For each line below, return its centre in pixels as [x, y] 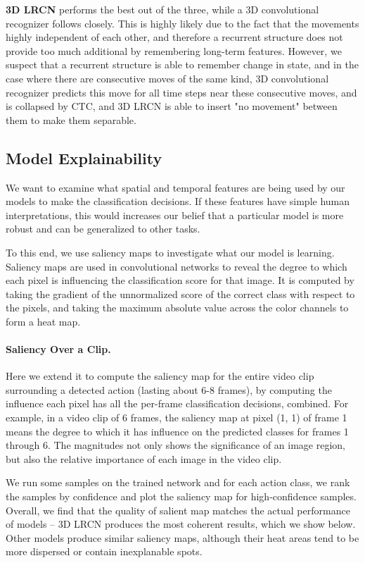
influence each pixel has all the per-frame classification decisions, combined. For [177, 403]
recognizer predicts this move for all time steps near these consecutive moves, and [181, 92]
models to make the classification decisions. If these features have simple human [178, 201]
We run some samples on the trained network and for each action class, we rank [178, 482]
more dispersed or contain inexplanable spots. [104, 551]
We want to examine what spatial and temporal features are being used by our [175, 187]
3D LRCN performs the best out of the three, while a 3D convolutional [162, 9]
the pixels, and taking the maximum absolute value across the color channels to [177, 308]
